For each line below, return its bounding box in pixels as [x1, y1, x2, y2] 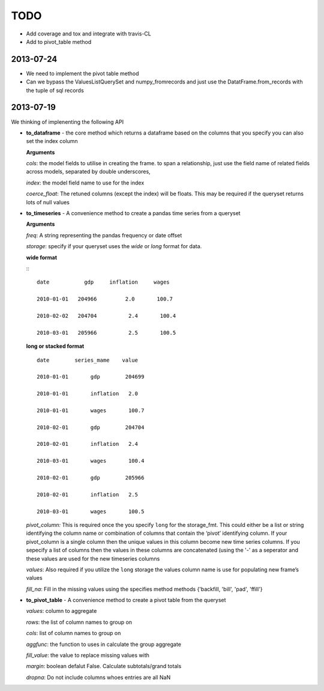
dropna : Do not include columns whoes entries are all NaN [26, 674, 171, 681]
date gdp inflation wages [37, 279, 170, 285]
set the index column [26, 138, 78, 145]
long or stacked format [26, 342, 85, 350]
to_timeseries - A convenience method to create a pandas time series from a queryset [26, 210, 241, 217]
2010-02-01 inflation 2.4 [37, 440, 138, 448]
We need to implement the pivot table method [26, 70, 139, 77]
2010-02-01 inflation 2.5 [37, 491, 138, 498]
